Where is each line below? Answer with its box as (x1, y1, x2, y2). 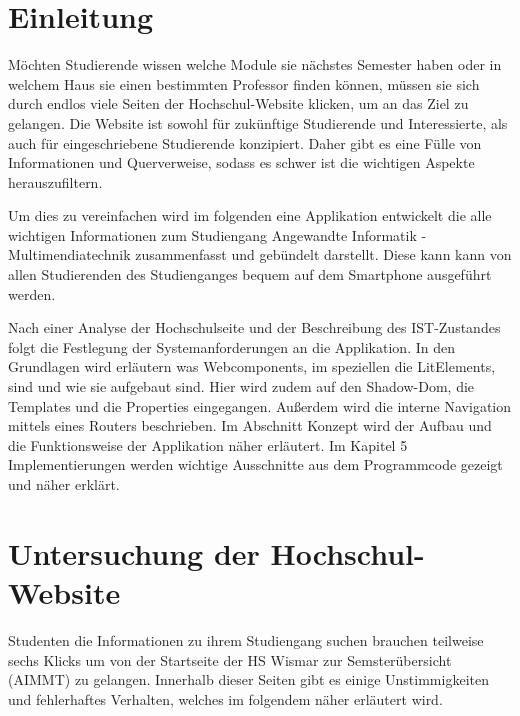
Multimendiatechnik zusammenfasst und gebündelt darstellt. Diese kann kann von (8, 244, 512, 265)
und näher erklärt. (8, 474, 120, 494)
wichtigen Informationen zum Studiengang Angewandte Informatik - (8, 224, 427, 245)
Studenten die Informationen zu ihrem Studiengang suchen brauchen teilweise (8, 629, 484, 650)
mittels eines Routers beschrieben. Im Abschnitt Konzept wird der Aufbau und (8, 415, 492, 436)
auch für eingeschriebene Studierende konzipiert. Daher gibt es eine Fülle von (8, 132, 482, 153)
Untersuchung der (8, 532, 260, 573)
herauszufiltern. (8, 171, 103, 192)
